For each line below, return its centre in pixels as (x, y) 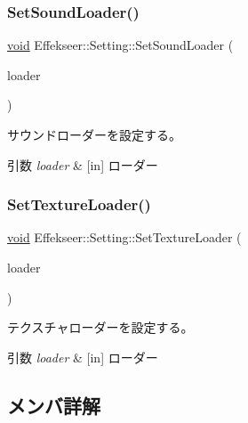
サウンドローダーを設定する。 (94, 134)
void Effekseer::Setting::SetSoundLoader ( (120, 45)
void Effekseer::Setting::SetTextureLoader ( (124, 237)
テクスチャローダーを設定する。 (100, 327)
